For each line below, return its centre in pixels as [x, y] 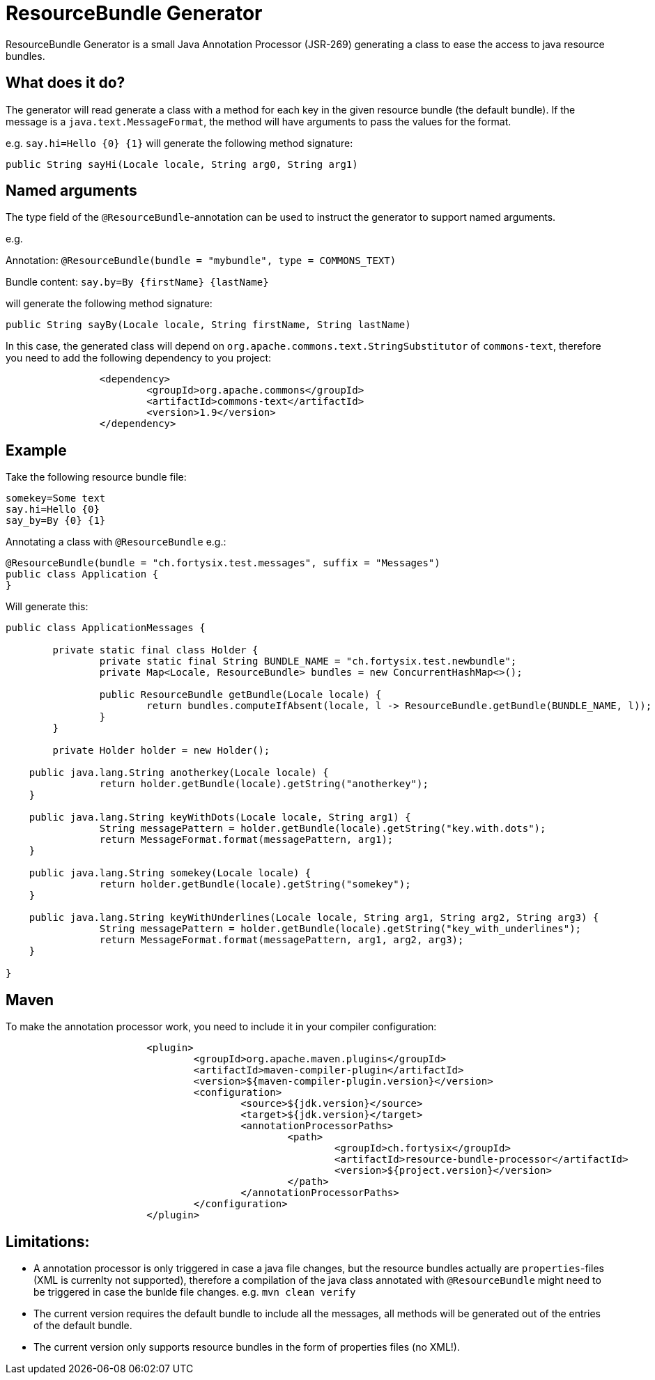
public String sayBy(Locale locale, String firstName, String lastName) [208, 325]
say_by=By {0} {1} [56, 521]
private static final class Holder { [155, 650]
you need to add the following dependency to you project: [139, 358]
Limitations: [48, 1241]
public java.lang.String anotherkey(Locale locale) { [179, 773]
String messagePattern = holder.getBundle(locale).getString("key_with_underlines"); [340, 929]
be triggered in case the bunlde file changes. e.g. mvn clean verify [195, 1292]
